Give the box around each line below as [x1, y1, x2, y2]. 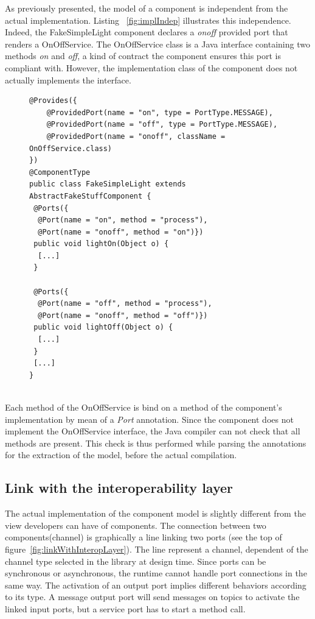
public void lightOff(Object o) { [33, 323, 173, 332]
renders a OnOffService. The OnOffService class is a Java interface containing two [5, 37, 310, 50]
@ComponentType [29, 168, 91, 177]
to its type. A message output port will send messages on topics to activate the [5, 590, 300, 603]
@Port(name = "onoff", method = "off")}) [38, 311, 208, 320]
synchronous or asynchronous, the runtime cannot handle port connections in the [5, 567, 307, 579]
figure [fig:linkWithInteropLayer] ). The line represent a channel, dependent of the [5, 542, 308, 555]
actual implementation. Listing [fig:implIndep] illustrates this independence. [5, 13, 291, 26]
